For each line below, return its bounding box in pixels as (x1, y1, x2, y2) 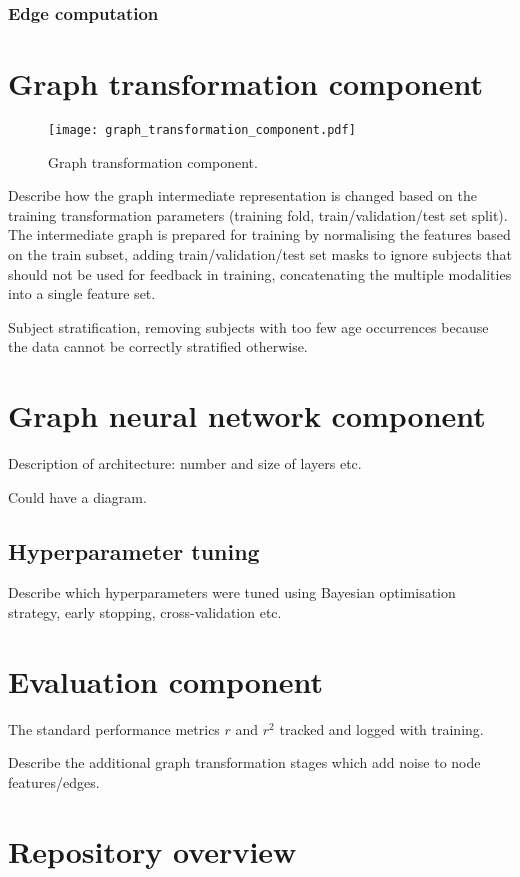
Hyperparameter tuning (8, 535, 260, 566)
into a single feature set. (8, 283, 156, 304)
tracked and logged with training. (279, 718, 484, 739)
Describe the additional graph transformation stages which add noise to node (8, 752, 481, 773)
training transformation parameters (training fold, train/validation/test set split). (8, 204, 508, 225)
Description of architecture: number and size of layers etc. (8, 453, 362, 474)
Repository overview (8, 830, 297, 871)
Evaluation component (8, 660, 323, 701)
